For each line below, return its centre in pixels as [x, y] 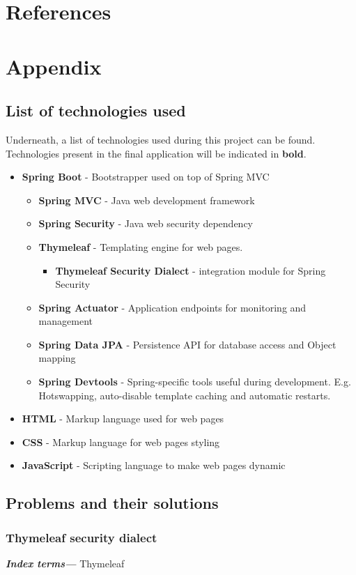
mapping [57, 358]
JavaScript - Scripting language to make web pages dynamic [154, 465]
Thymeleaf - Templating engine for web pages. [141, 246]
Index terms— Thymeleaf [65, 563]
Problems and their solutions [112, 503]
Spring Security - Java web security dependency [146, 223]
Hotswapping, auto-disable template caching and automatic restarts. [185, 395]
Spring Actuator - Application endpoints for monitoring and [172, 307]
